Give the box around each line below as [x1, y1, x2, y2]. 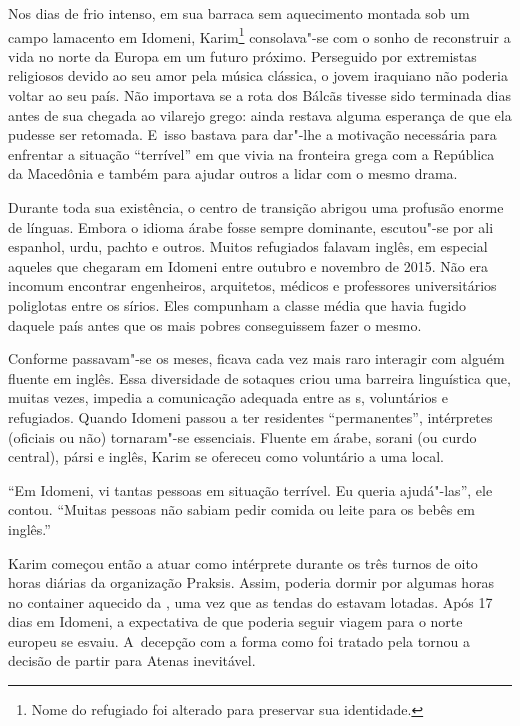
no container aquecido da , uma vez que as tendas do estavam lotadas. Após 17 [8, 591, 493, 612]
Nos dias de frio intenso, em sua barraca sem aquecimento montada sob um [8, 3, 470, 23]
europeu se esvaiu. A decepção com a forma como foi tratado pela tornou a [8, 630, 470, 651]
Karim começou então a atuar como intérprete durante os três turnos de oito [8, 552, 478, 573]
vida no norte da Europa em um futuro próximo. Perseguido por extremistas [8, 45, 477, 66]
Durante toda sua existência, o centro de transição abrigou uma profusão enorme [8, 197, 504, 217]
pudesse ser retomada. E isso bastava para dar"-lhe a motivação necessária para [8, 124, 497, 145]
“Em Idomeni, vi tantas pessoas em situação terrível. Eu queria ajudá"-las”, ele [8, 479, 493, 500]
